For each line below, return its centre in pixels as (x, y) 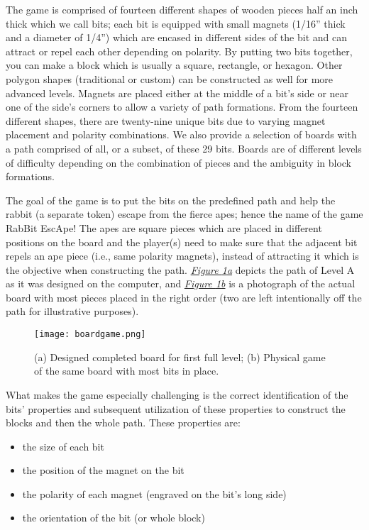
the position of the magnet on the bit (103, 470)
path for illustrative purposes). (72, 311)
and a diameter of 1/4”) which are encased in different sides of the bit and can (176, 37)
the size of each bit (63, 446)
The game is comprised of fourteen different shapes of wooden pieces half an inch (182, 9)
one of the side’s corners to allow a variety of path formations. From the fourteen (182, 107)
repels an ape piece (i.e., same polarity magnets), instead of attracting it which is (182, 256)
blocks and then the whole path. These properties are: (123, 423)
